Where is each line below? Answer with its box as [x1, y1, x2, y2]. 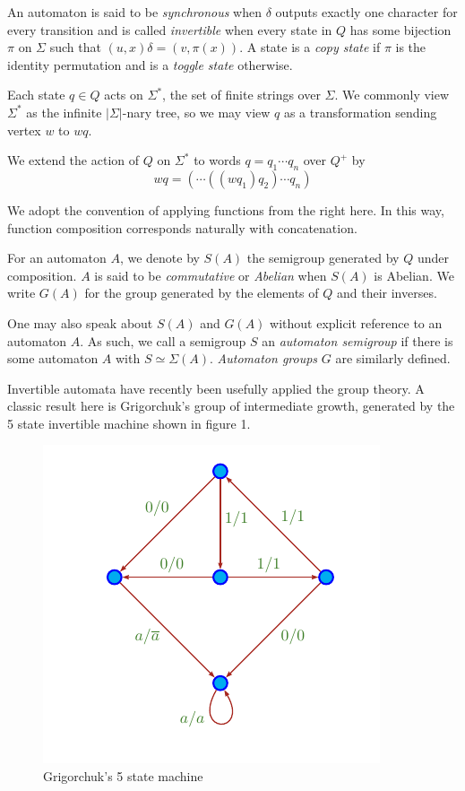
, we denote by [119, 248, 200, 267]
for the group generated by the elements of [84, 283, 319, 302]
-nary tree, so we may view [122, 102, 271, 121]
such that [49, 38, 101, 56]
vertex [7, 120, 41, 139]
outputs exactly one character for [275, 3, 458, 21]
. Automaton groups [210, 349, 318, 368]
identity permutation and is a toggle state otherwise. [7, 55, 293, 74]
